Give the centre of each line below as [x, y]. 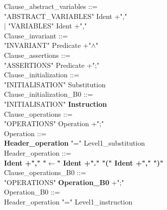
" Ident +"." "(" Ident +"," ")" [110, 162]
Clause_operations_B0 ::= [45, 172]
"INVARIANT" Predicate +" [48, 45]
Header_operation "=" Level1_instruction [68, 201]
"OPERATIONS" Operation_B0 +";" [64, 182]
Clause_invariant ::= [36, 35]
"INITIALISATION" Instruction [56, 104]
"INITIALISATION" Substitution [55, 84]
